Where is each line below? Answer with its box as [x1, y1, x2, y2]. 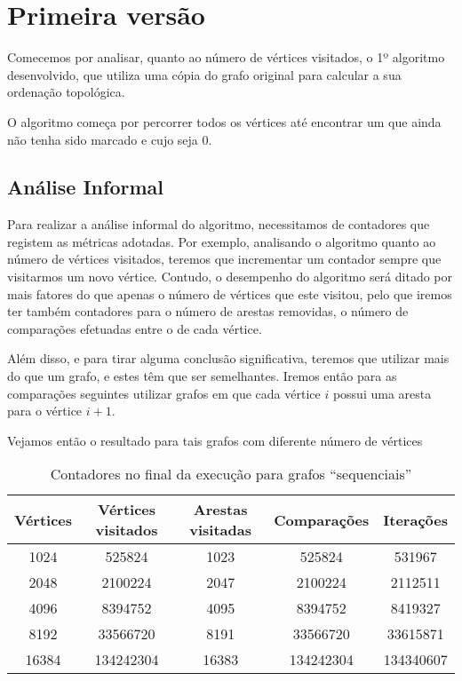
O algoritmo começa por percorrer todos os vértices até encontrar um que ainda [7, 112, 442, 131]
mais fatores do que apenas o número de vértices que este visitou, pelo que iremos [7, 284, 452, 303]
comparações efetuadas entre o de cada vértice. [7, 319, 262, 337]
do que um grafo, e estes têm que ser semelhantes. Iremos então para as [7, 367, 397, 385]
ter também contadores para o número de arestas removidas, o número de [7, 302, 409, 321]
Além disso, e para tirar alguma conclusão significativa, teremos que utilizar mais [7, 349, 450, 368]
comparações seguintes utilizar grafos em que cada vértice [7, 384, 321, 402]
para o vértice [7, 401, 83, 420]
